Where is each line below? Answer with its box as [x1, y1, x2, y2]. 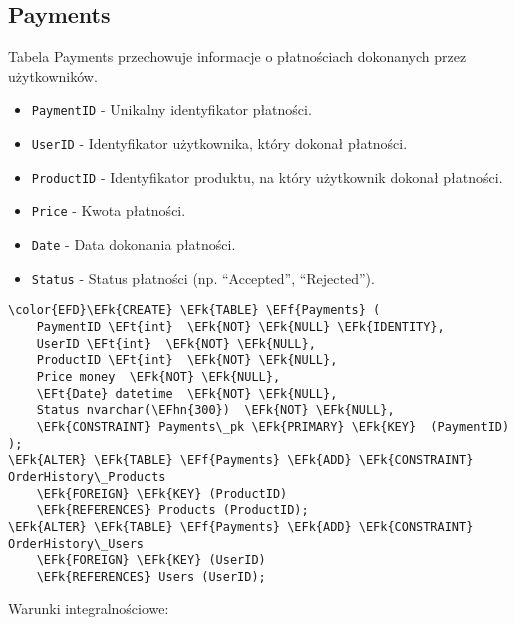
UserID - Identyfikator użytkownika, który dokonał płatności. [31, 133, 408, 154]
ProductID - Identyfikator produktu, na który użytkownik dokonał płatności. [31, 166, 503, 187]
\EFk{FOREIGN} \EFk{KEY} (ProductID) [36, 486, 288, 501]
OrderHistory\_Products [8, 469, 166, 484]
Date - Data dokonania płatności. [31, 234, 236, 255]
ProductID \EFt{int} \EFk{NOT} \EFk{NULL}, [36, 353, 338, 368]
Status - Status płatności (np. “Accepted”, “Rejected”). [31, 267, 375, 288]
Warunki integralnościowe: [8, 598, 169, 619]
